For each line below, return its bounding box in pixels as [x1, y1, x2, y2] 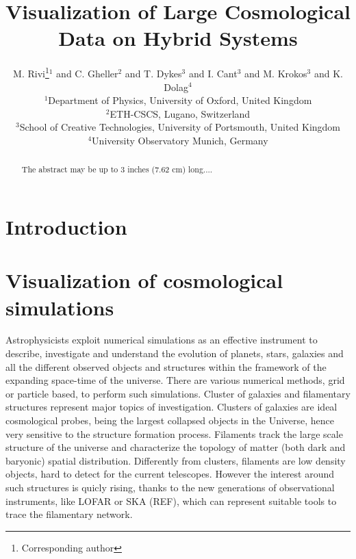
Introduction [5, 212, 127, 240]
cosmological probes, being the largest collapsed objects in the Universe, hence [5, 413, 335, 428]
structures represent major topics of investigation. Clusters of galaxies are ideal [5, 400, 338, 414]
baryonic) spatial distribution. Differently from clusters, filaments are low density [5, 453, 346, 467]
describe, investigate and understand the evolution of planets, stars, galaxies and [5, 346, 344, 361]
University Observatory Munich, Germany [92, 133, 268, 147]
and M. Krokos [244, 66, 307, 80]
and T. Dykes [125, 66, 182, 80]
